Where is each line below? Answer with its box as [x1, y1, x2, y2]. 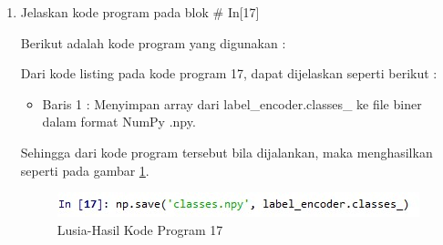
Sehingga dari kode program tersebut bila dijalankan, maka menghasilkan [20, 142, 433, 161]
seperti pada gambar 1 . [20, 160, 149, 179]
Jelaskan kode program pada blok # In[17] [20, 3, 260, 21]
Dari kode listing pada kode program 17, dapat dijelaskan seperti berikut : [20, 64, 438, 83]
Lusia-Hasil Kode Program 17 [57, 219, 223, 239]
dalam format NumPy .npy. [42, 112, 196, 131]
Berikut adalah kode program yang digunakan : [20, 33, 286, 52]
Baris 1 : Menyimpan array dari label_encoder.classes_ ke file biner [42, 94, 422, 113]
